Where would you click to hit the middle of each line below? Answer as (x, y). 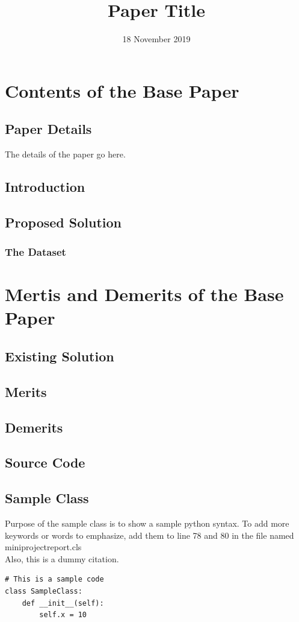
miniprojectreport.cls (43, 547)
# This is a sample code (54, 579)
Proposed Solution (63, 222)
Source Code (45, 462)
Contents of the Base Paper (122, 90)
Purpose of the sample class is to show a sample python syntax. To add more (147, 523)
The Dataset (35, 252)
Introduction (45, 187)
